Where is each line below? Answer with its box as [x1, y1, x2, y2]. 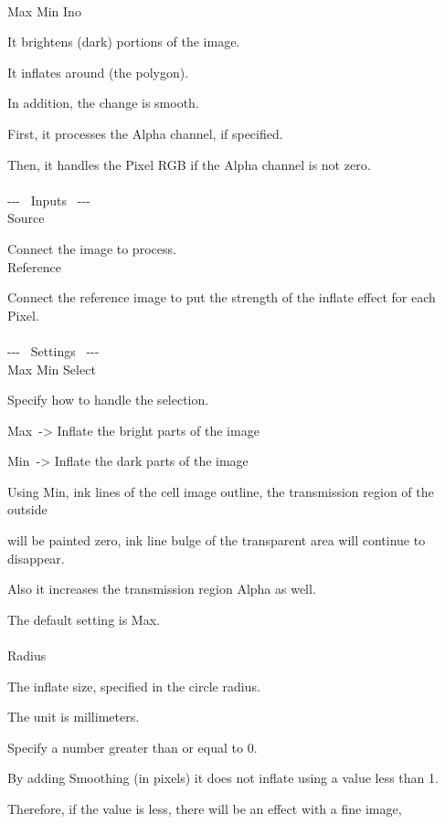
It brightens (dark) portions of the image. [7, 32, 240, 51]
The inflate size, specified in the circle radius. [7, 676, 260, 695]
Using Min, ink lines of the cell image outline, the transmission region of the [7, 481, 434, 501]
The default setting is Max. [7, 609, 160, 629]
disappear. [7, 548, 65, 567]
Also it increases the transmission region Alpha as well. [7, 579, 316, 598]
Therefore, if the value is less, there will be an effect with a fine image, [7, 799, 402, 818]
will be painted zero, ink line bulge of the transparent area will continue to [7, 531, 426, 550]
